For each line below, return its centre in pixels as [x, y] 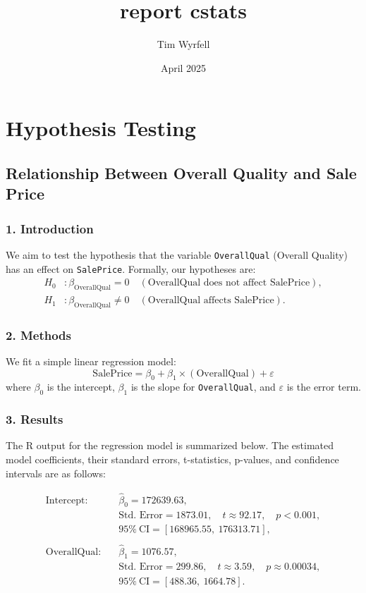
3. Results [35, 419]
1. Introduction [50, 228]
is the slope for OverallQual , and [203, 387]
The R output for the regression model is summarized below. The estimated [170, 445]
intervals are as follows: [56, 473]
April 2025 [183, 67]
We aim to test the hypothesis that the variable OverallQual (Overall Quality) [177, 254]
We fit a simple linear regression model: [91, 361]
